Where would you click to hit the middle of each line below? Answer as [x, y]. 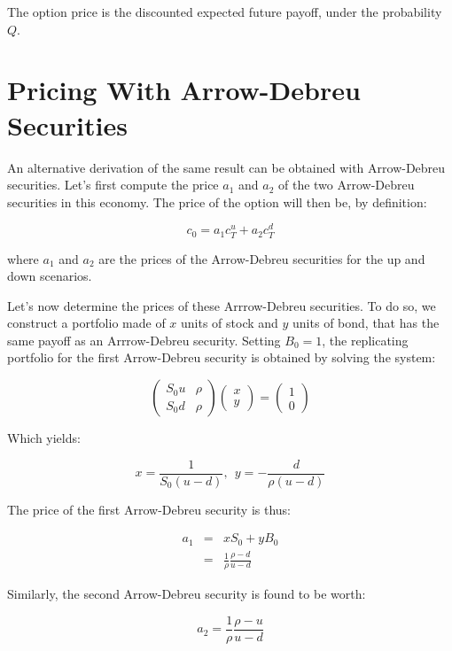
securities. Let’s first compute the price [113, 185]
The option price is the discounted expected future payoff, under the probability [225, 12]
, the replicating [365, 340]
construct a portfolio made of [86, 323]
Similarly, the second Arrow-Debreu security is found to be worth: [187, 593]
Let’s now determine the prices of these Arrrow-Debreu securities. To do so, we [222, 305]
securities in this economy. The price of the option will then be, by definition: [217, 201]
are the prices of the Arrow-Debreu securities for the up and [262, 258]
